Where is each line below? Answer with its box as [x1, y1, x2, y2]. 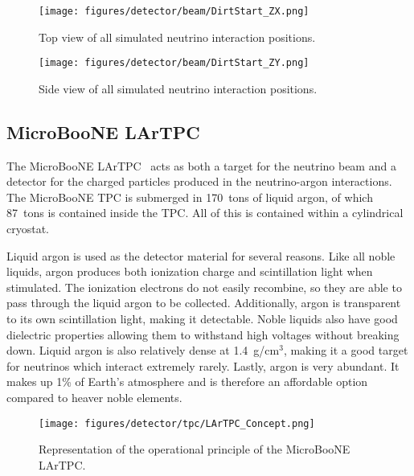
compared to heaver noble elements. [6, 389, 182, 406]
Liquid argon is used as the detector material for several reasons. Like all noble [6, 247, 396, 264]
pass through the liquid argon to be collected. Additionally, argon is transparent [6, 294, 401, 311]
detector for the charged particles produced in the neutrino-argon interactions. [6, 173, 392, 190]
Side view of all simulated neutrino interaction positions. [39, 80, 318, 96]
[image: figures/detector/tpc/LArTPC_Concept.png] [39, 417, 315, 429]
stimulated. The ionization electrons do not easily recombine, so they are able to [6, 278, 402, 295]
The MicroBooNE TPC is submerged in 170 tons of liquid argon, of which [6, 188, 373, 205]
